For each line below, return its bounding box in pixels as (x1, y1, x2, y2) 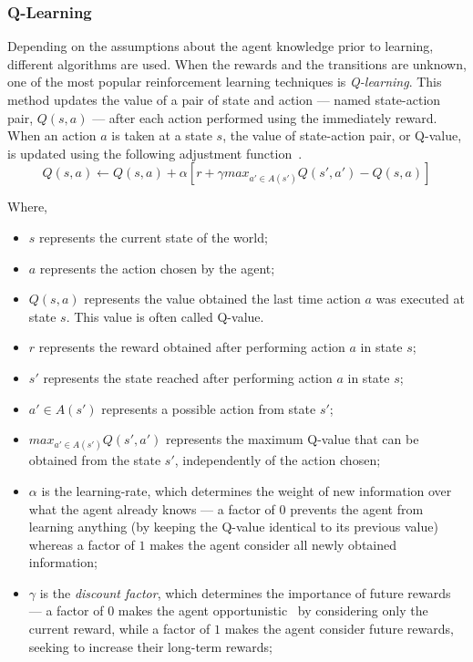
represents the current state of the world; (39, 227, 268, 246)
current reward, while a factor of (28, 619, 211, 638)
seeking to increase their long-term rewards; (28, 636, 272, 656)
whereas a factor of (28, 534, 135, 553)
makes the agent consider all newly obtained (149, 534, 397, 553)
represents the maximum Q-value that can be (165, 429, 419, 449)
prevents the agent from (290, 499, 424, 518)
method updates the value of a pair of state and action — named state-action (7, 90, 441, 109)
